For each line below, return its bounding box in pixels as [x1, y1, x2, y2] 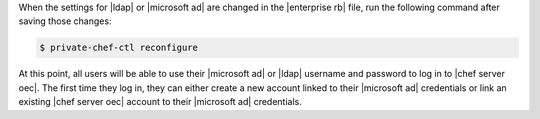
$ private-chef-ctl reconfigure [39, 42, 199, 54]
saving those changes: [18, 15, 112, 27]
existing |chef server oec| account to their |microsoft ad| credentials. [18, 96, 302, 108]
